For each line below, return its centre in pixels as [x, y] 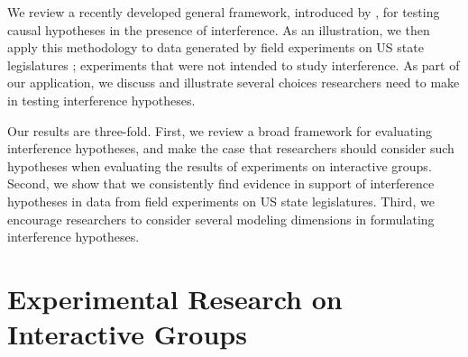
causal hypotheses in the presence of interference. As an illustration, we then [219, 29]
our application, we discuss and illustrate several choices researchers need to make [234, 82]
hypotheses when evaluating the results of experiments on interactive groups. [220, 165]
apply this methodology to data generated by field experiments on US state [216, 47]
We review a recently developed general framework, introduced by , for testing [224, 12]
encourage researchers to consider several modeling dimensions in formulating [221, 219]
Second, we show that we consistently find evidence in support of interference [221, 183]
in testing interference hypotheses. [101, 100]
